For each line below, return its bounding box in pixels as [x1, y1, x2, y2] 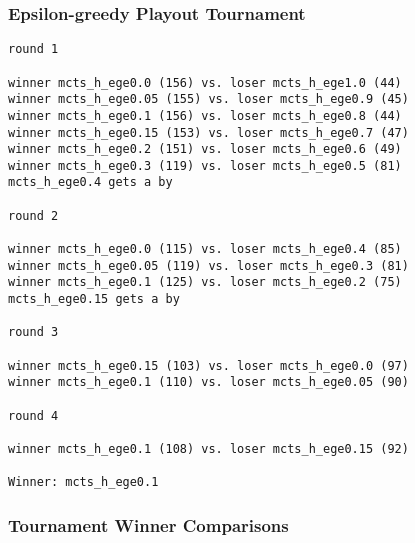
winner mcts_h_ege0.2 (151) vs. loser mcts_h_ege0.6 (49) [8, 142, 402, 157]
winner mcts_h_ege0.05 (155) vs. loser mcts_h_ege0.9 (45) [8, 92, 409, 107]
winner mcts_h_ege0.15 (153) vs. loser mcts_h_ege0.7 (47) [8, 125, 409, 140]
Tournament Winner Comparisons [8, 512, 289, 537]
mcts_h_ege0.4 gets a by [8, 175, 173, 190]
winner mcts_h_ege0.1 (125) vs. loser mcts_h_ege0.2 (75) [8, 275, 402, 290]
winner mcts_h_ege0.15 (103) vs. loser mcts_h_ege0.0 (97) [8, 358, 409, 373]
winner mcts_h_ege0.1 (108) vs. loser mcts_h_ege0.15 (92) [8, 441, 409, 456]
